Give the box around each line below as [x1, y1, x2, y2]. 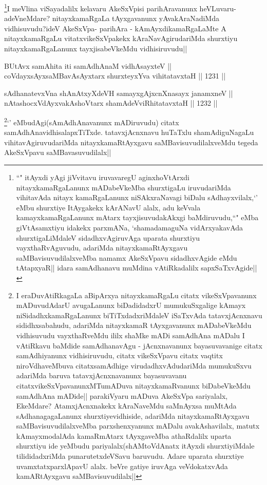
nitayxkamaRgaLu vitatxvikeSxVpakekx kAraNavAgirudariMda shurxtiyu [4, 33, 238, 44]
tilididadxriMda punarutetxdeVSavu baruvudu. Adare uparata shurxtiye [16, 451, 244, 461]
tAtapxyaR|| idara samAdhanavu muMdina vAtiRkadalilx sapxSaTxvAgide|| [16, 262, 257, 273]
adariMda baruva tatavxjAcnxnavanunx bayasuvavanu [16, 370, 187, 381]
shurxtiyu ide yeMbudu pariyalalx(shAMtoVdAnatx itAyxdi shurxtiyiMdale [16, 440, 255, 451]
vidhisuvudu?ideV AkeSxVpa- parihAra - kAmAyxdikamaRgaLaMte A [4, 23, 226, 33]
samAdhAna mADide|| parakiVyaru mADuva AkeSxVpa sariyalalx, [16, 390, 228, 401]
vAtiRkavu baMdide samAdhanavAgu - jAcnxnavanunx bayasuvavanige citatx [16, 340, 262, 351]
